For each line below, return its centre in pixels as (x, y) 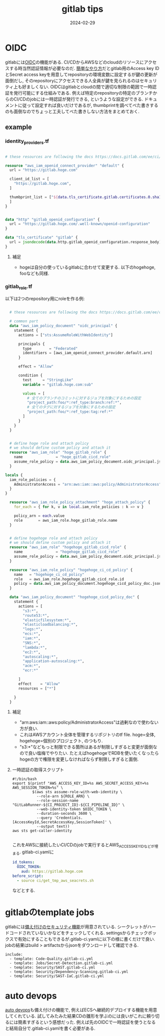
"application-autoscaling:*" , (54, 661)
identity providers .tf (27, 142)
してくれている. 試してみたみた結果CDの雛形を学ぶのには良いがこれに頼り (80, 1016)
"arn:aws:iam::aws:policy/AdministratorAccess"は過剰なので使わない (89, 722)
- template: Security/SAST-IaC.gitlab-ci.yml (57, 976)
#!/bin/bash (24, 779)
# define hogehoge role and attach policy (54, 538)
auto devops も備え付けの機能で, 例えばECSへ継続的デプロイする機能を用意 (81, 1010)
